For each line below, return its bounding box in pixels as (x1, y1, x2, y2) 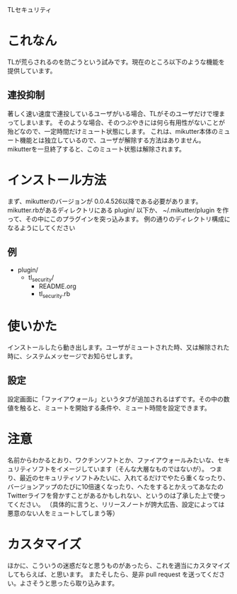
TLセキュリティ (7, 6, 52, 13)
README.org (38, 282, 76, 291)
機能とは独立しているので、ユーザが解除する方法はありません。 (19, 136, 205, 144)
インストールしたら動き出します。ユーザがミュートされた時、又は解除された (7, 343, 230, 352)
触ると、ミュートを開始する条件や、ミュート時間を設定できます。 (19, 404, 211, 412)
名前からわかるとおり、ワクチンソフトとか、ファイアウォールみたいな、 (7, 455, 218, 464)
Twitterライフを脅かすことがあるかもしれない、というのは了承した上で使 (7, 491, 220, 500)
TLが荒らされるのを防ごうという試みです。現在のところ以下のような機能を (7, 57, 225, 66)
